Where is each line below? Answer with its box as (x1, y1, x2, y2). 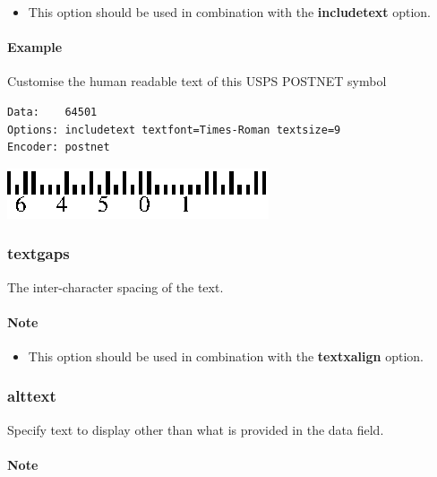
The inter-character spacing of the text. (7, 277, 224, 296)
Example (7, 38, 63, 56)
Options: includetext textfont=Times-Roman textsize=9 (7, 123, 341, 136)
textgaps (7, 242, 70, 265)
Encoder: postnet (7, 141, 110, 154)
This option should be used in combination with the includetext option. (28, 3, 432, 21)
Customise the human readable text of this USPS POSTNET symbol (7, 72, 387, 91)
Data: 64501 (7, 105, 98, 118)
